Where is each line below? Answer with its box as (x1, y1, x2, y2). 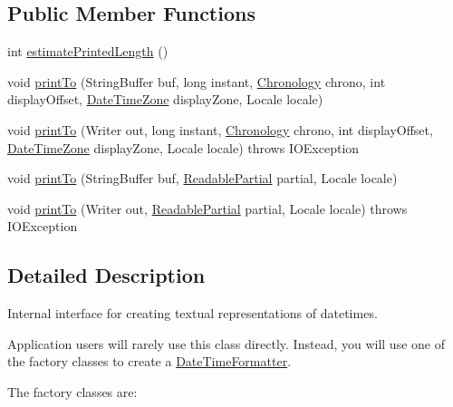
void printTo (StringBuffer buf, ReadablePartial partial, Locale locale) (7, 169, 398, 188)
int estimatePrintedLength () (7, 42, 169, 61)
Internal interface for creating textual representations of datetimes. (7, 304, 378, 323)
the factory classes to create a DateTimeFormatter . (7, 352, 292, 371)
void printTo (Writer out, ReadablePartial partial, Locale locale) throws (7, 199, 408, 218)
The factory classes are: (7, 382, 138, 401)
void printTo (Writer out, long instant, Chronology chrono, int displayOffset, (7, 120, 433, 139)
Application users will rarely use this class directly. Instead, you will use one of (7, 334, 445, 353)
